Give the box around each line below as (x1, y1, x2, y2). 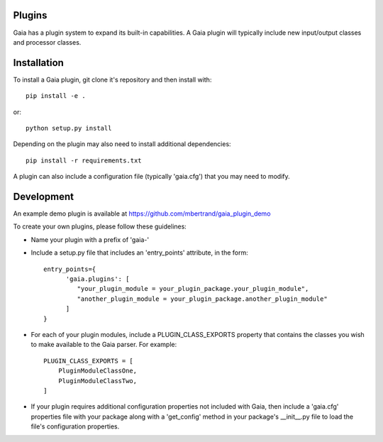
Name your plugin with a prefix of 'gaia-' (30, 235, 149, 244)
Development (13, 190, 74, 202)
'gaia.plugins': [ (65, 275, 130, 283)
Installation (13, 57, 64, 69)
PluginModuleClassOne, (57, 367, 138, 375)
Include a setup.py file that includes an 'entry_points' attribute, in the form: (30, 248, 248, 257)
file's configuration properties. (30, 422, 120, 431)
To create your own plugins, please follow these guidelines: (13, 222, 187, 231)
